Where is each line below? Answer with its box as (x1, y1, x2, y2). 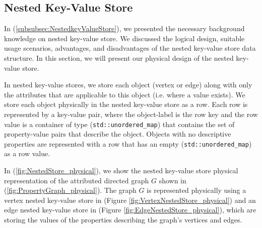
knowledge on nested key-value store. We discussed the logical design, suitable (4, 33, 245, 43)
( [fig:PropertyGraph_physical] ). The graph (4, 185, 137, 195)
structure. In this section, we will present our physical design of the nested (4, 52, 234, 63)
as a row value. (4, 148, 50, 159)
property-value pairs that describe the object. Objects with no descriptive (4, 129, 231, 139)
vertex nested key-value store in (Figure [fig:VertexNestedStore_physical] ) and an (4, 194, 256, 205)
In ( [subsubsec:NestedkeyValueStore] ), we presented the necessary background (4, 23, 245, 34)
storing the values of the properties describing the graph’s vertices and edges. (4, 214, 242, 225)
